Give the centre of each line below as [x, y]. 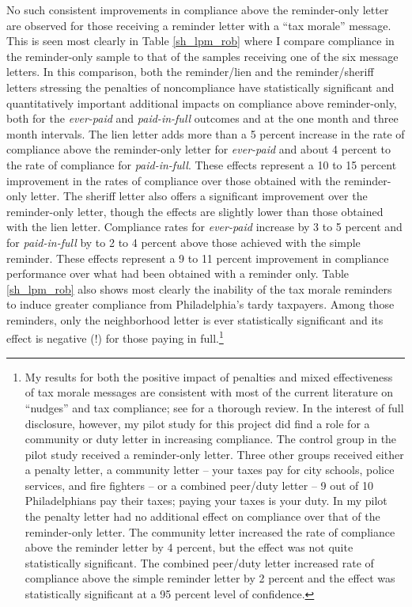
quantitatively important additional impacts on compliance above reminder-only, [202, 102]
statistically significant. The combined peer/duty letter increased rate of [199, 562]
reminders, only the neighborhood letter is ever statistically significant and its [195, 319]
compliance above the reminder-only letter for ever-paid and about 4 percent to [199, 149]
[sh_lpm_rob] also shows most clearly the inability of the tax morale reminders [199, 288]
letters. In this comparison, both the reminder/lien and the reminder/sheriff [190, 72]
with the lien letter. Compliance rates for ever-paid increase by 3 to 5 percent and [204, 227]
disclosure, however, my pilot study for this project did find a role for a [197, 423]
